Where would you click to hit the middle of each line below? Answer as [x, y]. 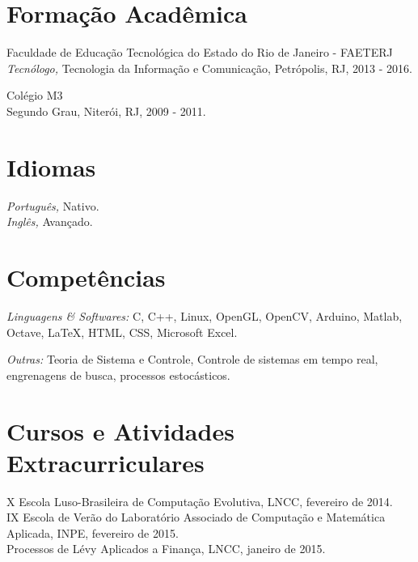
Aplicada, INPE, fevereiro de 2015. [93, 532]
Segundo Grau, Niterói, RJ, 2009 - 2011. [106, 111]
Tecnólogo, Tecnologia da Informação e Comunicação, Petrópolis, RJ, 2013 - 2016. [209, 68]
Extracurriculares [106, 462]
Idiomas [51, 166]
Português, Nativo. [53, 205]
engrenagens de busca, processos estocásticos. [118, 375]
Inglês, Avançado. [50, 221]
